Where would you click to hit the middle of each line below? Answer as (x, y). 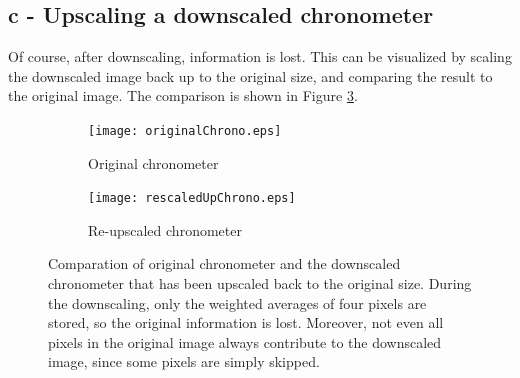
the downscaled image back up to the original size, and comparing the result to (250, 75)
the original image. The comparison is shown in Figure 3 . (183, 95)
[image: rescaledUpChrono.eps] (192, 198)
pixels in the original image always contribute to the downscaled (245, 341)
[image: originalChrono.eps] (185, 130)
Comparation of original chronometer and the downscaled (224, 263)
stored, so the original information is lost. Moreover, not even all (246, 322)
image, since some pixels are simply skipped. (184, 361)
